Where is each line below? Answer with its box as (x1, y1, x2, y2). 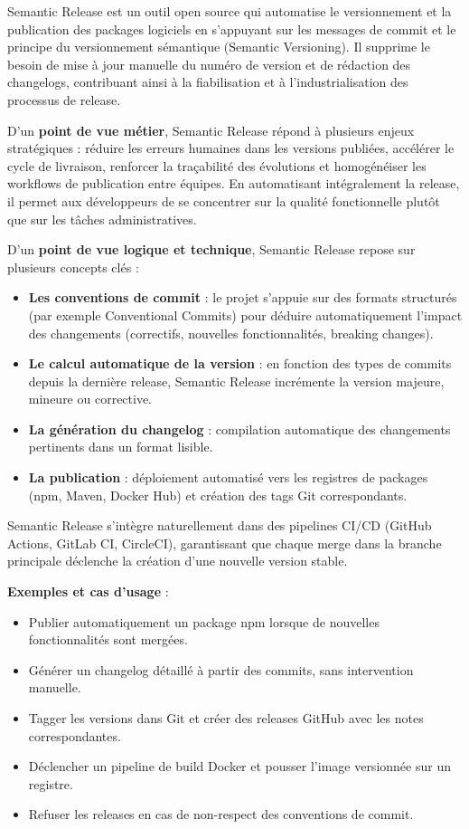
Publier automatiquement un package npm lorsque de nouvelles (28, 612, 380, 631)
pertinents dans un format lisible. (28, 437, 213, 456)
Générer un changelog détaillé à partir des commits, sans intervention (28, 660, 414, 679)
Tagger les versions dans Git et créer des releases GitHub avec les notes (28, 709, 424, 727)
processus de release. (7, 90, 121, 109)
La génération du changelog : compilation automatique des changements (28, 419, 451, 438)
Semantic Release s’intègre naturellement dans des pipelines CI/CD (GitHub (7, 516, 432, 535)
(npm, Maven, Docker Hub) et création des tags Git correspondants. (28, 485, 408, 504)
